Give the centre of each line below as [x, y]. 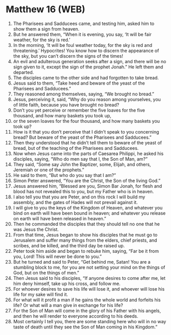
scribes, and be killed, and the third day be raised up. [69, 245]
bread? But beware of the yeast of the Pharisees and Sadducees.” [82, 137]
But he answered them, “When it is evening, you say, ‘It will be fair [82, 34]
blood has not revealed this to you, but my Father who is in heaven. [83, 191]
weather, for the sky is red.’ [42, 40]
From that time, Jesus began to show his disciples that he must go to [85, 235]
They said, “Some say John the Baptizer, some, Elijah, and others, [82, 164]
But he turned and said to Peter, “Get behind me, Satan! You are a [82, 262]
